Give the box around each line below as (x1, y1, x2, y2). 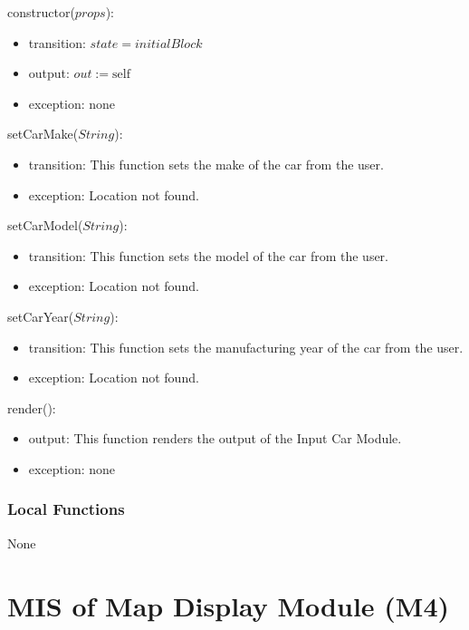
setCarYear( (7, 306, 74, 325)
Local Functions (7, 498, 125, 520)
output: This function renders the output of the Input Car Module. (28, 429, 402, 448)
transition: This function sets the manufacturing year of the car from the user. (28, 337, 464, 356)
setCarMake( (7, 124, 79, 143)
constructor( (7, 3, 75, 21)
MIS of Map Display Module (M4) (7, 586, 450, 624)
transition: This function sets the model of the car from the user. (28, 246, 389, 265)
